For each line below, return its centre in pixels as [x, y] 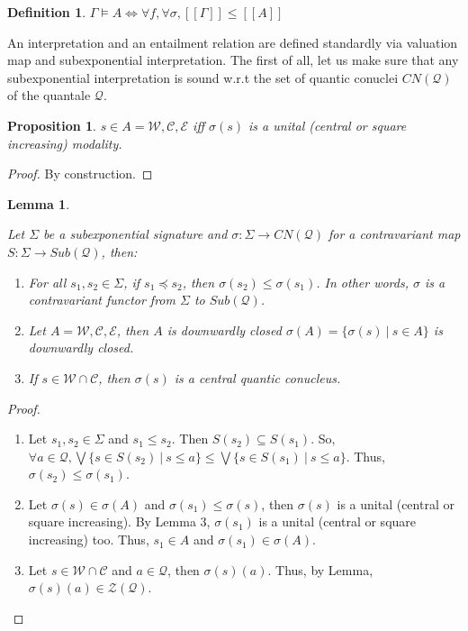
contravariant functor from [102, 300]
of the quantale [49, 95]
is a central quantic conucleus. [257, 377]
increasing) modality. [65, 143]
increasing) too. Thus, [89, 540]
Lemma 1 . [39, 203]
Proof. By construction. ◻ [80, 174]
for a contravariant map [394, 234]
